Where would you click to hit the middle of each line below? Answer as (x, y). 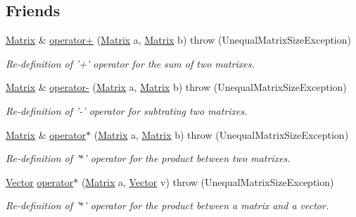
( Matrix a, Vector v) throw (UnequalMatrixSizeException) (208, 181)
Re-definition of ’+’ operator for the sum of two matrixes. (130, 63)
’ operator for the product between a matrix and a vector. (206, 205)
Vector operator (40, 181)
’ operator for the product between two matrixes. (187, 158)
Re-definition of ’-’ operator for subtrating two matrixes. (127, 110)
